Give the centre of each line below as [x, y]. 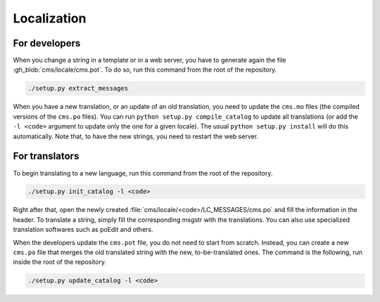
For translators [46, 156]
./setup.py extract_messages [78, 88]
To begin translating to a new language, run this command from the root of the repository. [143, 173]
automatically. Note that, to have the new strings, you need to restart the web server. [136, 136]
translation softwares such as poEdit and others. [83, 230]
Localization [50, 18]
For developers [47, 43]
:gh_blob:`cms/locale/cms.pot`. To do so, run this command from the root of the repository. [145, 70]
